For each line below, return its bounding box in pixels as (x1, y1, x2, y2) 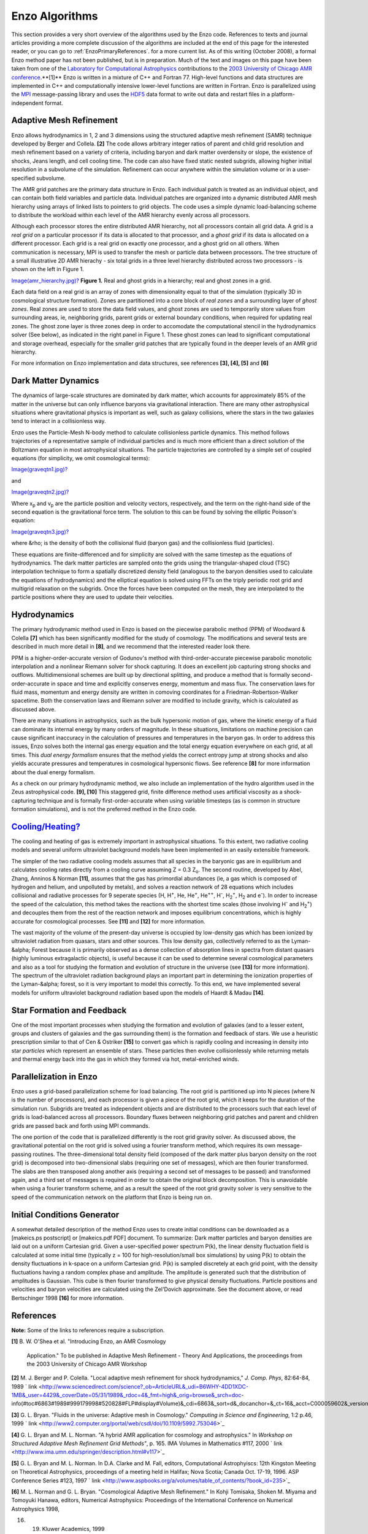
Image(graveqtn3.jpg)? (11, 528, 69, 535)
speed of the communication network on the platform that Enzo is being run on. (11, 1193, 212, 1201)
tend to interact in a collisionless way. (11, 417, 107, 425)
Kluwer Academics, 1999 (42, 1525, 105, 1532)
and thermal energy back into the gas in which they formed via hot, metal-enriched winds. (11, 1055, 239, 1063)
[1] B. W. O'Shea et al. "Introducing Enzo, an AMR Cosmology (11, 1338, 166, 1345)
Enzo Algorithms (11, 9, 98, 23)
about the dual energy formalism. (11, 768, 95, 776)
